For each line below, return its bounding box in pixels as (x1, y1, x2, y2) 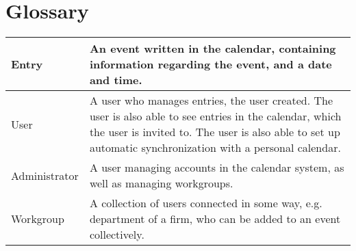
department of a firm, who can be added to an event (89, 211, 341, 227)
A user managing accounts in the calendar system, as (89, 159, 344, 176)
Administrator (11, 167, 79, 183)
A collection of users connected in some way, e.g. (89, 195, 322, 211)
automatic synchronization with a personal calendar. (89, 140, 341, 156)
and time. (89, 72, 142, 88)
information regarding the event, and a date (89, 56, 332, 72)
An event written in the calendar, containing (89, 40, 336, 57)
